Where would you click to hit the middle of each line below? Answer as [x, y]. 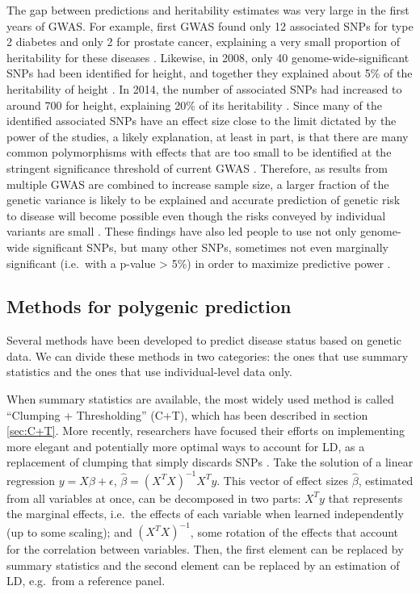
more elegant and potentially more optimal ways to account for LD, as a [186, 446]
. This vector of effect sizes [283, 480]
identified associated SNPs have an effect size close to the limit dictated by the [202, 121]
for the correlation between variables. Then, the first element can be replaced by [205, 549]
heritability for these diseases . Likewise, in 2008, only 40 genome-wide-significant [208, 57]
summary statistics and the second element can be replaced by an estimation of [203, 565]
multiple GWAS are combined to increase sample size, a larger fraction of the [198, 184]
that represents [365, 498]
